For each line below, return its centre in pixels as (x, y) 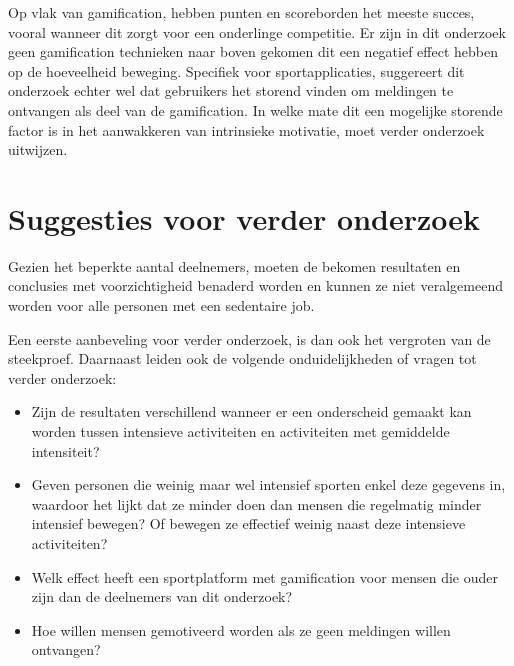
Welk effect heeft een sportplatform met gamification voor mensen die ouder (264, 576)
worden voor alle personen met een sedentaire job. (161, 305)
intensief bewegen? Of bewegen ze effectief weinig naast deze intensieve (248, 523)
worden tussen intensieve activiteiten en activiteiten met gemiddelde (240, 431)
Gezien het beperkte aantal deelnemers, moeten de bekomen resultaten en (234, 265)
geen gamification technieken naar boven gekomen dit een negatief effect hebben (253, 51)
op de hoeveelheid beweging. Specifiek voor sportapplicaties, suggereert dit (236, 70)
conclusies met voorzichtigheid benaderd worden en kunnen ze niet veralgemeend (255, 285)
